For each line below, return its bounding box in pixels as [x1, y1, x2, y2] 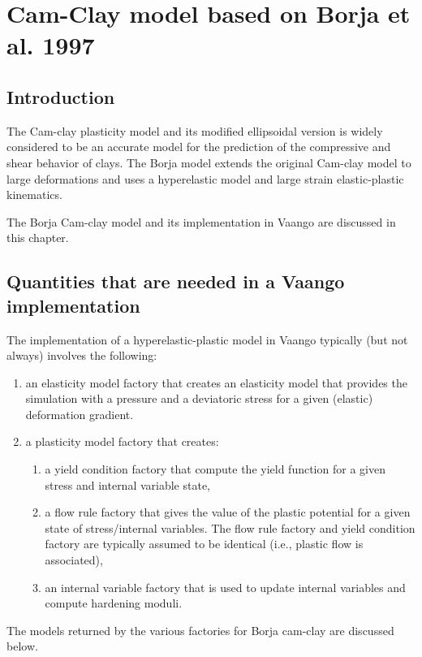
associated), [45, 551, 103, 568]
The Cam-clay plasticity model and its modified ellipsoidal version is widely [6, 122, 383, 139]
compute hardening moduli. [45, 594, 183, 612]
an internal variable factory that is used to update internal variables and [45, 578, 406, 595]
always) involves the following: [6, 347, 157, 364]
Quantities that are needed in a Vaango [6, 269, 345, 294]
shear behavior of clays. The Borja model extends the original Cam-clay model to [6, 153, 411, 171]
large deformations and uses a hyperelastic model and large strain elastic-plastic [6, 170, 404, 187]
